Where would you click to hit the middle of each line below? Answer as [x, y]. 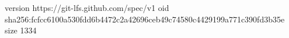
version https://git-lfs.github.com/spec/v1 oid [87, 7]
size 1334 [21, 30]
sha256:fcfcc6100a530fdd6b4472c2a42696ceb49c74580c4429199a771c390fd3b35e [145, 19]
